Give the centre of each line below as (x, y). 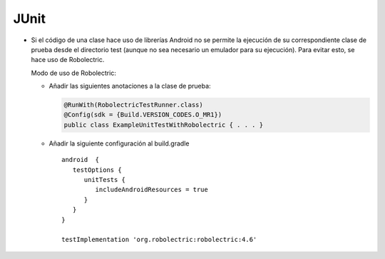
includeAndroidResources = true (152, 190)
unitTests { (105, 180)
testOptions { (97, 170)
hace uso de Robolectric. (68, 60)
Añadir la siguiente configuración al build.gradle (119, 143)
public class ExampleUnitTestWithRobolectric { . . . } (164, 125)
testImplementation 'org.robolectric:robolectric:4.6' (159, 240)
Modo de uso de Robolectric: (74, 73)
